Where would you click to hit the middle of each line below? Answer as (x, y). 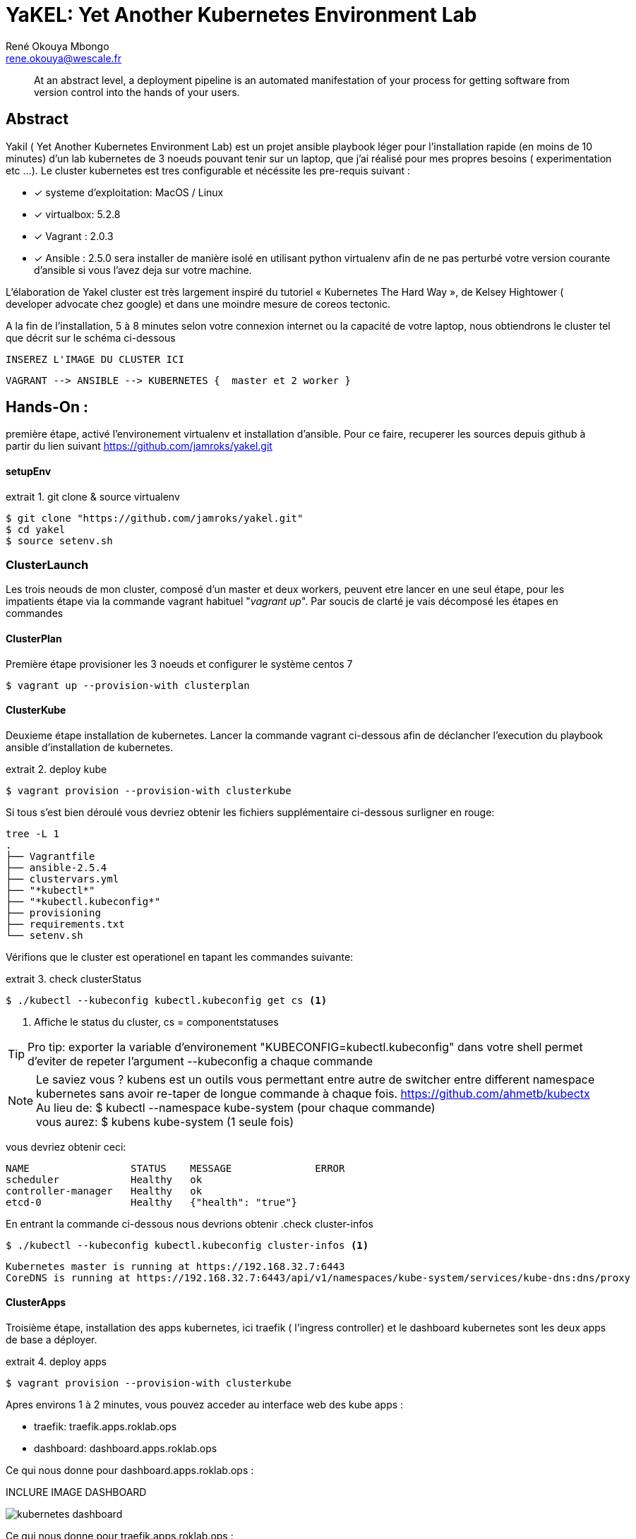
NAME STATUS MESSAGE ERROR (175, 1168)
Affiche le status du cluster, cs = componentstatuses (156, 1022)
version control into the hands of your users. (137, 92)
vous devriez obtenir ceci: (66, 1146)
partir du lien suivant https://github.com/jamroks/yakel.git (139, 446)
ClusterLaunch (47, 565)
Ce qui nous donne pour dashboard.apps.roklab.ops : (130, 1471)
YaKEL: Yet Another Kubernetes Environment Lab (241, 15)
